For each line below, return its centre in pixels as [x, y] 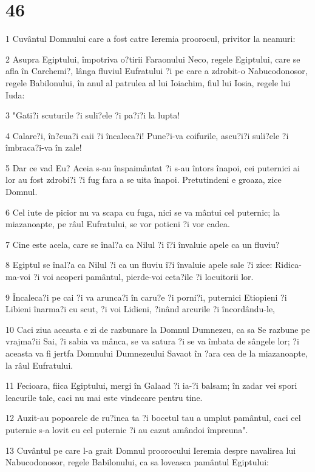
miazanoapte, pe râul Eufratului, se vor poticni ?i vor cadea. [118, 224]
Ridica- [288, 265]
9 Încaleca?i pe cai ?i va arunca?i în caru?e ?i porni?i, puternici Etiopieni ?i [146, 297]
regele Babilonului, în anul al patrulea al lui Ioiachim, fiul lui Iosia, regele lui [148, 82]
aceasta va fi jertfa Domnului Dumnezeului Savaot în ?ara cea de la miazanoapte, [157, 353]
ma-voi [18, 277]
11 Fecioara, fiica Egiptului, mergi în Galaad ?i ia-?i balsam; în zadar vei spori [151, 385]
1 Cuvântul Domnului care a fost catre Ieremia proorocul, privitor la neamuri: [151, 39]
